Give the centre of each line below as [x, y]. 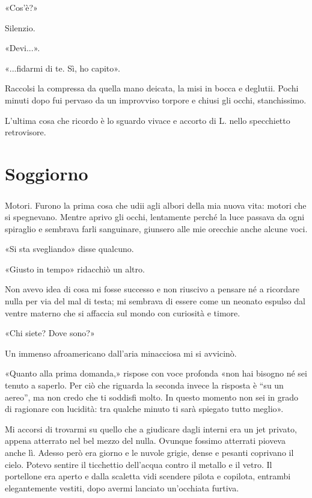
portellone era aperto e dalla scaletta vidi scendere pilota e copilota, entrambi [148, 476]
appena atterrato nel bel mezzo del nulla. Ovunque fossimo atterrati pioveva [145, 441]
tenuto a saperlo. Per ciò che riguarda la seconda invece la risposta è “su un [144, 385]
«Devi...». [23, 48]
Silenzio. [20, 27]
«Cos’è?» [21, 7]
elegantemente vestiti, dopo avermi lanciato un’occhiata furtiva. [122, 487]
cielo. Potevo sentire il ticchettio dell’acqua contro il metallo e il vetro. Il [139, 464]
